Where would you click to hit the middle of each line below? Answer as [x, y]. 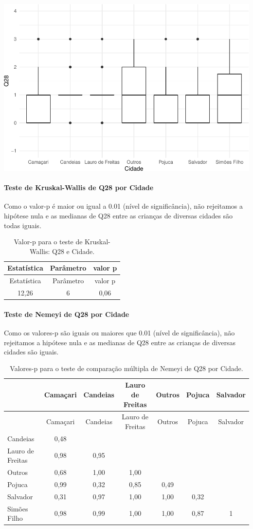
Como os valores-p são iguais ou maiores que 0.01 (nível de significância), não [119, 332]
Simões [18, 508]
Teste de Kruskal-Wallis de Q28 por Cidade [79, 187]
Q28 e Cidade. [73, 251]
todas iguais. [23, 225]
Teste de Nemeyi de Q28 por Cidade [67, 314]
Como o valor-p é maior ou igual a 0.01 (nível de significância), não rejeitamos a [124, 206]
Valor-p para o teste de [48, 242]
